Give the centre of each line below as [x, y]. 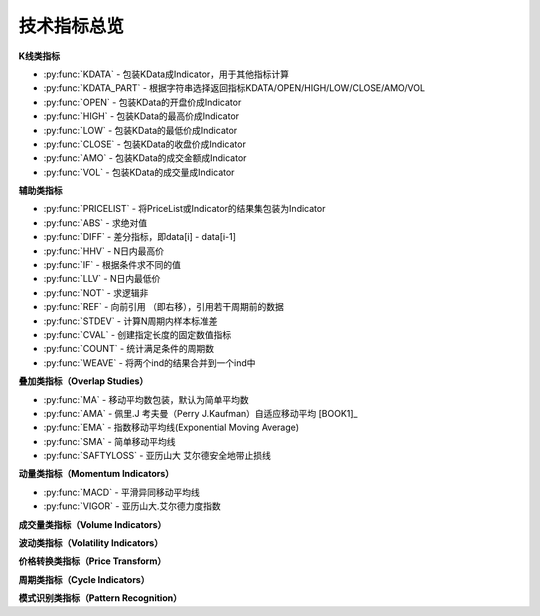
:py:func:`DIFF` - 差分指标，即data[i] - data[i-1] [140, 237]
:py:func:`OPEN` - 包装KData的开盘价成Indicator [142, 102]
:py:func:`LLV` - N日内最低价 [102, 279]
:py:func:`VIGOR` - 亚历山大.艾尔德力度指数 [132, 506]
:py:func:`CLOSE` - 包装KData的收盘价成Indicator [145, 144]
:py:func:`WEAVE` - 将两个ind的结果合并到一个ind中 [149, 362]
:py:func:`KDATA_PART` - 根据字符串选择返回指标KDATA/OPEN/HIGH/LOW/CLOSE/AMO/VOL [234, 88]
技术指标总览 [71, 26]
